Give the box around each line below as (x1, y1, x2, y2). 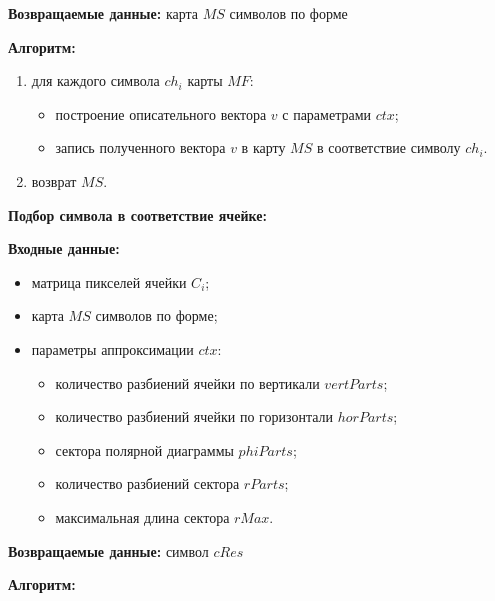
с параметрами (282, 103, 372, 124)
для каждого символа (31, 70, 160, 91)
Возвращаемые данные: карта (8, 3, 199, 23)
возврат (31, 170, 77, 191)
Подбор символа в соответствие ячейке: (8, 204, 267, 225)
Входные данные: (8, 238, 120, 259)
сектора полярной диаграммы (55, 439, 234, 460)
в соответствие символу (316, 137, 461, 158)
